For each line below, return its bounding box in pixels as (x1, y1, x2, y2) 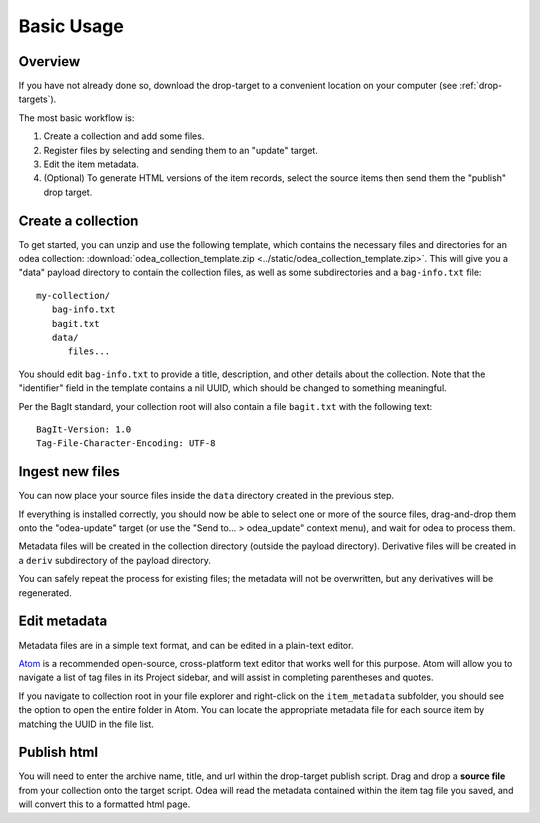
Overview (18, 53, 81, 70)
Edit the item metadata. (43, 158, 139, 170)
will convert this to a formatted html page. (18, 798, 191, 810)
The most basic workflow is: (18, 111, 135, 124)
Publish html (18, 744, 99, 761)
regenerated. (18, 586, 72, 599)
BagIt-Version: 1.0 (36, 424, 132, 435)
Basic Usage (18, 15, 124, 37)
